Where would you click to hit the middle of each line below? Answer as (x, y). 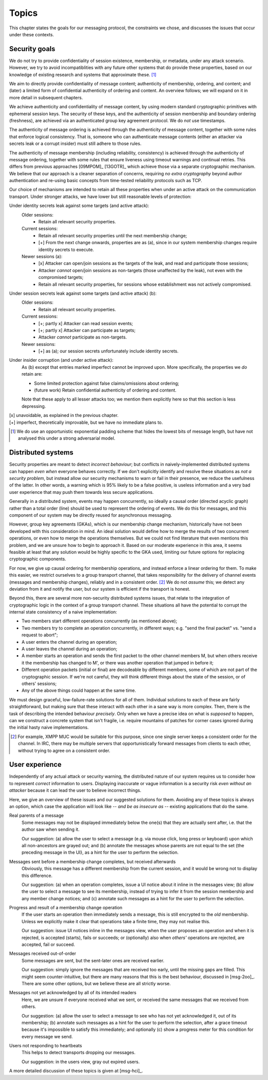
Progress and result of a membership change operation (66, 908)
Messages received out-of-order (43, 953)
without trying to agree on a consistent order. (64, 750)
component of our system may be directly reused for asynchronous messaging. (91, 515)
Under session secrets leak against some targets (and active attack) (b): (83, 293)
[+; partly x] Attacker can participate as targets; (87, 330)
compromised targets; (61, 277)
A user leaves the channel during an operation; (69, 649)
